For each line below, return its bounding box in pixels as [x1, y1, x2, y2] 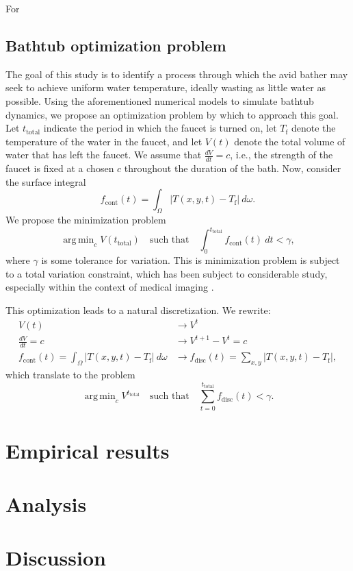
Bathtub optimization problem [5, 34, 226, 56]
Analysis [5, 490, 87, 518]
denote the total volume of [234, 134, 345, 148]
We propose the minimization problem [5, 212, 166, 227]
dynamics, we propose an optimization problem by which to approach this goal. [5, 107, 339, 121]
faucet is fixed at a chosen [5, 161, 114, 175]
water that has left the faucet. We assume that [5, 147, 202, 162]
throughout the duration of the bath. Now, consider [124, 161, 341, 175]
